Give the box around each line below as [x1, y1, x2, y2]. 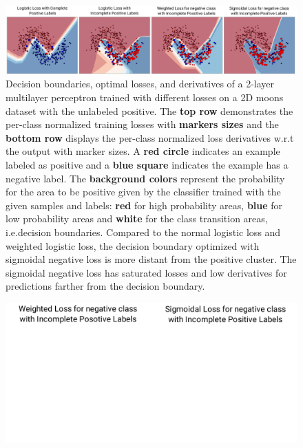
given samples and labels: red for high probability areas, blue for [6, 198, 283, 212]
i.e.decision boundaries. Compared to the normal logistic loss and [6, 224, 281, 239]
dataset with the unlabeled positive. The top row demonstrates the [6, 103, 293, 118]
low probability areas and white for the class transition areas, [6, 211, 268, 226]
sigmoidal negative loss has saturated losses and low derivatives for [6, 265, 287, 279]
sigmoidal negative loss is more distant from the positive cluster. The [6, 252, 297, 266]
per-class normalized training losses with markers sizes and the [6, 117, 279, 131]
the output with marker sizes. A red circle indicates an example [6, 144, 280, 158]
